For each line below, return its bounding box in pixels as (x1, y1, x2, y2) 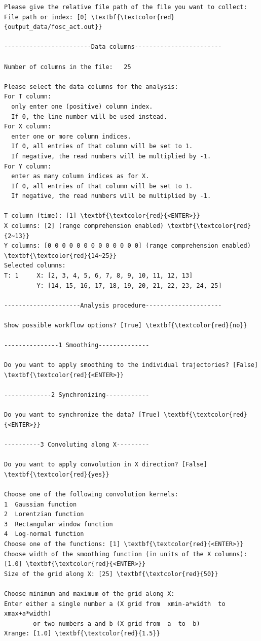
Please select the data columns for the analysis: (4, 83, 178, 90)
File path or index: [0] (4, 13, 88, 21)
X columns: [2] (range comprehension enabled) (4, 222, 164, 230)
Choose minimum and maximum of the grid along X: (4, 590, 175, 598)
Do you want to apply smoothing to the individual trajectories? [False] (4, 361, 258, 369)
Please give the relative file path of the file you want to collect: (4, 4, 247, 11)
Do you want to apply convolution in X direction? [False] (4, 461, 207, 468)
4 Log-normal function (4, 530, 84, 538)
